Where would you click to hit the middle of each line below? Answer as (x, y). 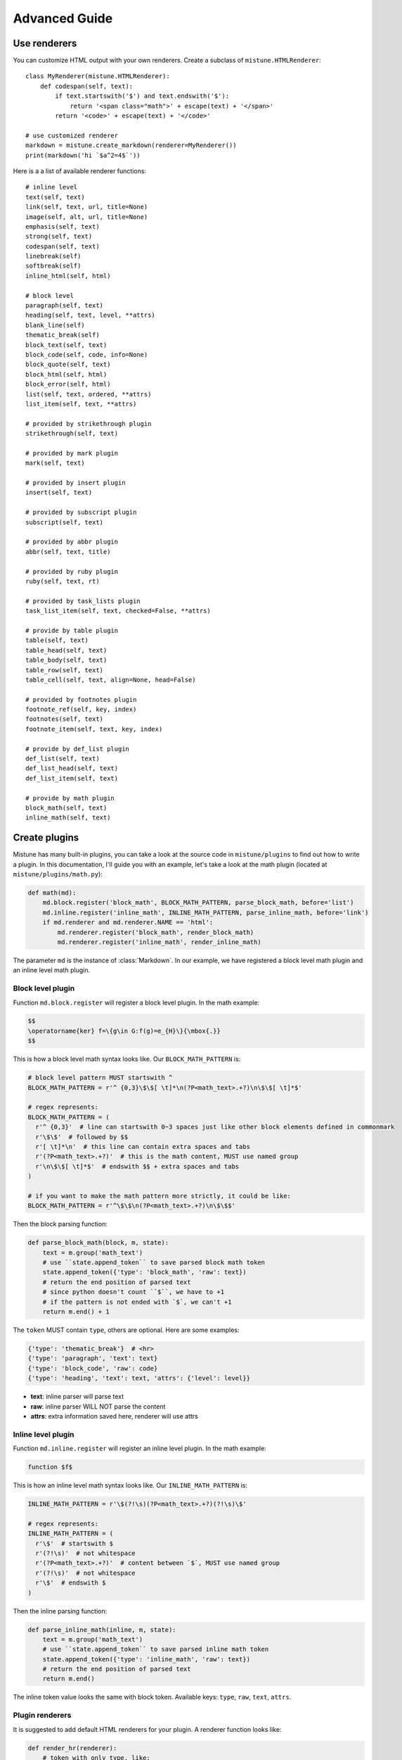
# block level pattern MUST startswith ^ (100, 1078)
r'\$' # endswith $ (71, 1583)
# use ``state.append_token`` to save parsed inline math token (156, 1649)
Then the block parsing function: (60, 1224)
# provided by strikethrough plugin (89, 423)
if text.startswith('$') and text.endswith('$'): (142, 96)
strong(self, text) (59, 237)
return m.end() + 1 (76, 1312)
